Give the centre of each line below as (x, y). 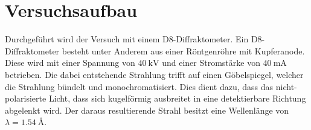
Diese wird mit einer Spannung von (70, 63)
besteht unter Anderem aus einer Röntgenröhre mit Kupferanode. (183, 50)
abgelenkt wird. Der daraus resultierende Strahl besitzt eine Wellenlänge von (147, 110)
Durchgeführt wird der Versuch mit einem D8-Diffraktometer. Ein (127, 39)
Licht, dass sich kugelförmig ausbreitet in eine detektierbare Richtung (177, 98)
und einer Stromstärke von (211, 63)
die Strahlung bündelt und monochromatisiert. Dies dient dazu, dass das (139, 86)
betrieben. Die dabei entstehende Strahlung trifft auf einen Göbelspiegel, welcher (154, 74)
